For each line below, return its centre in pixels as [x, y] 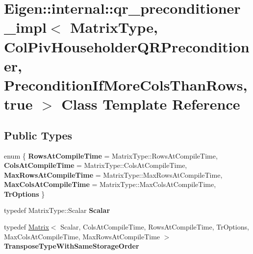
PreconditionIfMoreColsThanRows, [126, 84]
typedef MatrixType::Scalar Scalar [57, 210]
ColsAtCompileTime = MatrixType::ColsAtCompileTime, [96, 165]
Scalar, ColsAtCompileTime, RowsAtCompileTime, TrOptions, [155, 227]
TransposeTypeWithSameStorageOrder [72, 246]
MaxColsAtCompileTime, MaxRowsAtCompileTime [82, 236]
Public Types [38, 135]
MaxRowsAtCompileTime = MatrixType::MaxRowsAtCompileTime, [113, 174]
